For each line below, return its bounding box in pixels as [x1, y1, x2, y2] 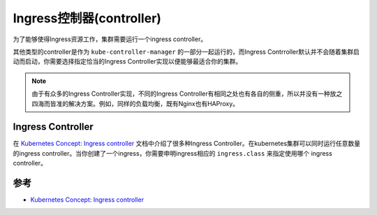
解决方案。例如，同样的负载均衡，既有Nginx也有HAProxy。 [68, 99, 239, 107]
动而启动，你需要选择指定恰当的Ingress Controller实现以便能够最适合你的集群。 [13, 57, 242, 66]
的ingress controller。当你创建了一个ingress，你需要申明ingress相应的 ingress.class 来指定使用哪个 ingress [13, 149, 333, 157]
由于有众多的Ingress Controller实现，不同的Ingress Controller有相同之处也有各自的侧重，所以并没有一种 [31, 89, 331, 98]
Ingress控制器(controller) [13, 10, 162, 26]
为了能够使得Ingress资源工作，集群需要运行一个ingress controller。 [13, 35, 207, 43]
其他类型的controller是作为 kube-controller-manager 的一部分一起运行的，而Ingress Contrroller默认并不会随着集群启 [13, 47, 360, 56]
